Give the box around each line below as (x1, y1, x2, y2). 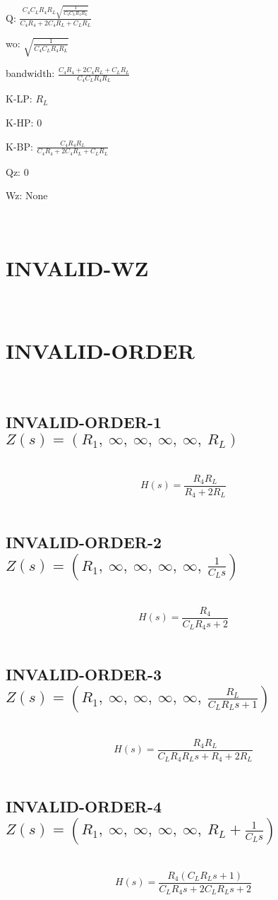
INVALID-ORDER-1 (6, 411, 162, 433)
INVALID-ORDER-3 (6, 663, 162, 685)
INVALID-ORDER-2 (6, 531, 162, 553)
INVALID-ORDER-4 (6, 795, 162, 817)
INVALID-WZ (6, 253, 149, 282)
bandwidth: (6, 66, 55, 81)
